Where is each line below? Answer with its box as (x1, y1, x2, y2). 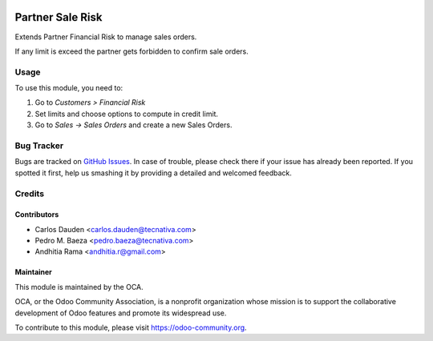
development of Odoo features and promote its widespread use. (14, 308, 227, 318)
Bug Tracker (14, 140, 64, 151)
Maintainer (14, 267, 52, 277)
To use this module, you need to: (14, 83, 123, 93)
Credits (14, 188, 44, 199)
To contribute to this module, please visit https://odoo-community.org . (14, 323, 248, 332)
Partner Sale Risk (14, 10, 103, 24)
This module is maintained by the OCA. (14, 282, 144, 291)
